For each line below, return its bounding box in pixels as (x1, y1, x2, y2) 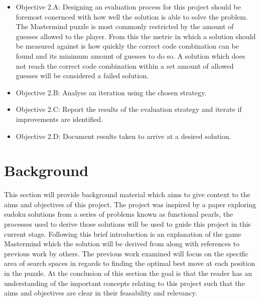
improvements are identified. (16, 113, 103, 124)
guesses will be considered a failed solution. (16, 70, 149, 81)
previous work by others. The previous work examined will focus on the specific (4, 248, 248, 258)
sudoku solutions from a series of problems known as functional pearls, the (4, 209, 233, 219)
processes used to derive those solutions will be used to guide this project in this (4, 219, 251, 229)
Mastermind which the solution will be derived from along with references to (4, 238, 240, 249)
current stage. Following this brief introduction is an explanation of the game (4, 228, 241, 239)
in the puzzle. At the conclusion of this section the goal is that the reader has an (4, 268, 252, 278)
